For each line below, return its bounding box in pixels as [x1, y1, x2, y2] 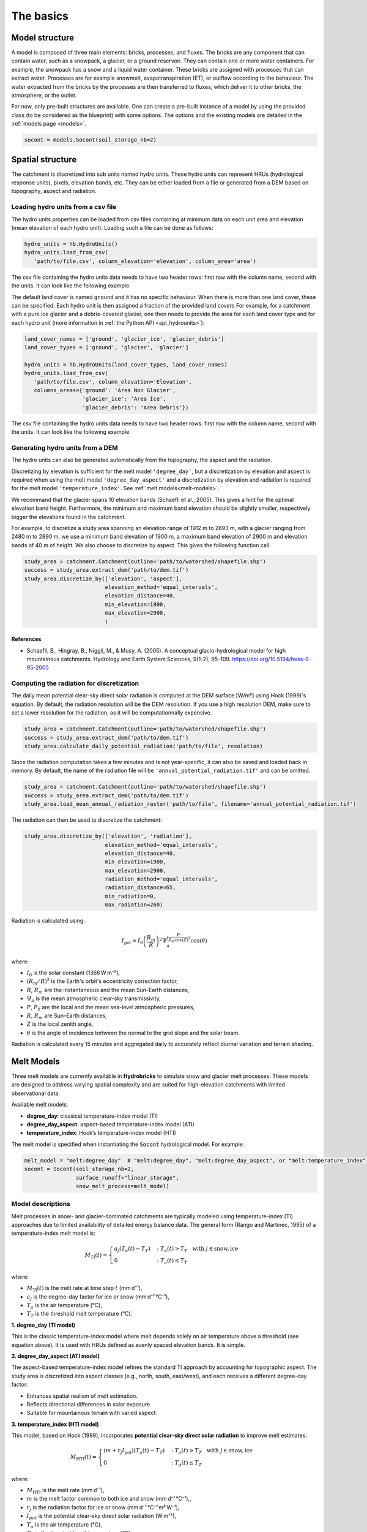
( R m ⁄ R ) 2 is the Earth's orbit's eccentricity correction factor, [26, 977, 179, 987]
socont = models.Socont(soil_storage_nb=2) [24, 137, 157, 143]
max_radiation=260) [105, 901, 163, 908]
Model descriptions [11, 1200, 70, 1208]
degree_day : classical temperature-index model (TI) [26, 1112, 158, 1120]
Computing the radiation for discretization [11, 679, 139, 688]
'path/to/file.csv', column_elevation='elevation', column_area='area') [34, 257, 257, 265]
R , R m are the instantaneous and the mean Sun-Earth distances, [26, 986, 190, 995]
